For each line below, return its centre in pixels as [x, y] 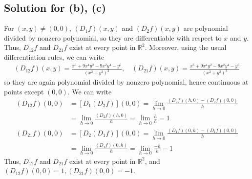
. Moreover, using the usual [186, 47]
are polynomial [206, 28]
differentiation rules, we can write [54, 56]
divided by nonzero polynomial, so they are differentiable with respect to [113, 37]
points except [24, 91]
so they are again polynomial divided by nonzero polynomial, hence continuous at [126, 82]
